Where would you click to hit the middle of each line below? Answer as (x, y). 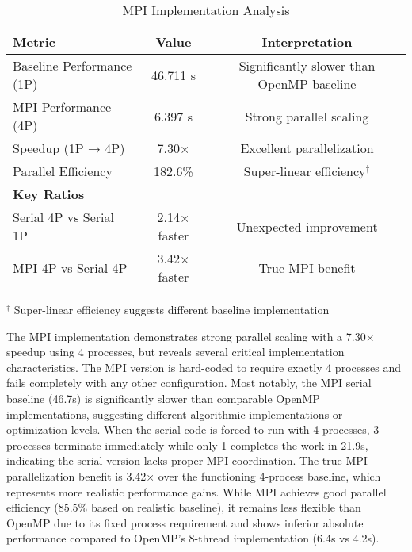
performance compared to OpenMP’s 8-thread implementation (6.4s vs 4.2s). (193, 538)
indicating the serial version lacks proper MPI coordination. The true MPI (187, 460)
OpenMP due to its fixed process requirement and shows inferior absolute (185, 522)
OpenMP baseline (307, 84)
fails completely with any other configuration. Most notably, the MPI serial (189, 383)
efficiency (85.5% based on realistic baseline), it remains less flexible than (184, 507)
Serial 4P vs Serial (63, 217)
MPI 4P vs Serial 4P (70, 267)
